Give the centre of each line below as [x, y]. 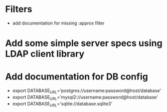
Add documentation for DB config [77, 77]
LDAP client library [45, 54]
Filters [19, 9]
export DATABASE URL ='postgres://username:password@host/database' [87, 91]
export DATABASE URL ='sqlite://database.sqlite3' [62, 104]
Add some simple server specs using [84, 43]
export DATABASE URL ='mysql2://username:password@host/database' [85, 97]
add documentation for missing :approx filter [58, 23]
